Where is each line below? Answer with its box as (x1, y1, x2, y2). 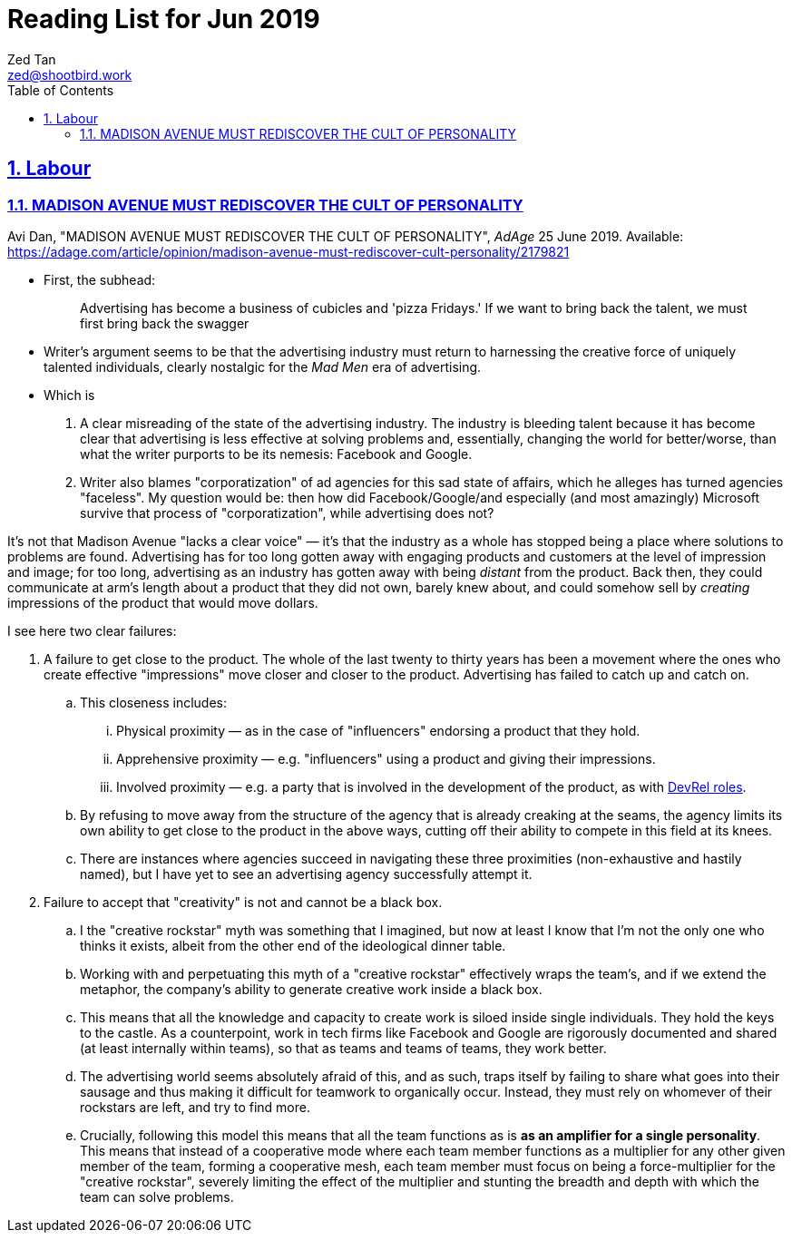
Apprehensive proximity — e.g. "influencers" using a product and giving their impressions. (116, 750, 656, 766)
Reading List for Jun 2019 (7, 4, 320, 34)
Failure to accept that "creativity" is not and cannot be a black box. (44, 893, 443, 910)
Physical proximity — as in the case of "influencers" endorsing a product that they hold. (116, 722, 640, 738)
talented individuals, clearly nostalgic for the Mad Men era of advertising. (44, 358, 482, 375)
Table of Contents (7, 82, 114, 98)
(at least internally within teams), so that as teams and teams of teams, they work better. (80, 1040, 607, 1056)
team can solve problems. (80, 1188, 234, 1205)
